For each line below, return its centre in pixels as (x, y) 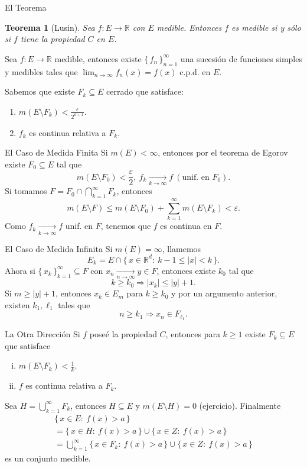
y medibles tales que (41, 71)
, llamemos (182, 248)
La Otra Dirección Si (43, 334)
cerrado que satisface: (145, 91)
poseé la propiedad (123, 334)
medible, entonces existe (98, 58)
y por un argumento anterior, (224, 293)
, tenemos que (126, 226)
